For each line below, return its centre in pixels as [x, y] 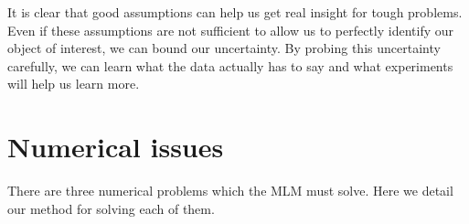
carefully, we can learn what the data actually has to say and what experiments [230, 65]
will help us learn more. [74, 84]
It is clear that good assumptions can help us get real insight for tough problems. [235, 12]
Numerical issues [116, 147]
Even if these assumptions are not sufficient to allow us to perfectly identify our [231, 30]
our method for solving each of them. [111, 208]
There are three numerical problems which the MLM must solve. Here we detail [230, 191]
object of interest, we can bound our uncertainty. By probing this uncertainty [224, 48]
